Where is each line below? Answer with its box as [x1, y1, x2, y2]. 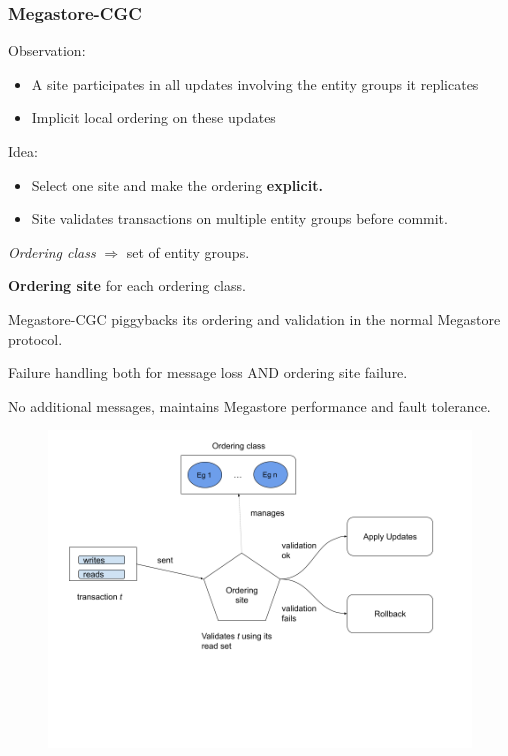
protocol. [8, 328, 63, 349]
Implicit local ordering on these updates [31, 107, 276, 128]
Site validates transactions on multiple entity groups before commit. [31, 208, 448, 229]
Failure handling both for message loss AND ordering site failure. [8, 362, 408, 383]
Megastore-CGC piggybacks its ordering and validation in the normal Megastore [8, 308, 501, 329]
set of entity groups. [126, 241, 250, 262]
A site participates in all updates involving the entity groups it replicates [31, 73, 479, 94]
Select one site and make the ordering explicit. [31, 174, 323, 195]
